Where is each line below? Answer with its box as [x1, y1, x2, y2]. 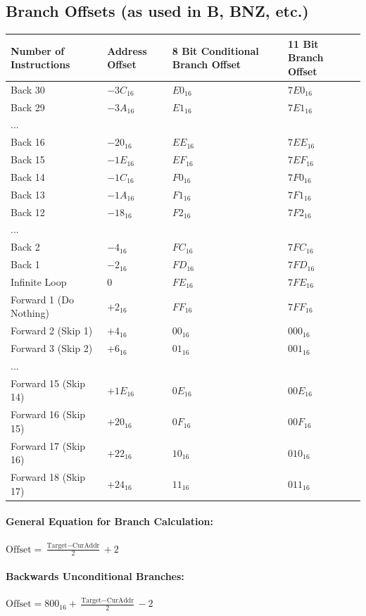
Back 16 [11, 134, 45, 149]
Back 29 [11, 99, 45, 114]
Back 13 [11, 187, 45, 201]
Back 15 [11, 152, 45, 167]
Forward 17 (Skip [11, 438, 86, 453]
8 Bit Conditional [172, 43, 259, 58]
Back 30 [11, 82, 45, 96]
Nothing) [11, 306, 49, 320]
